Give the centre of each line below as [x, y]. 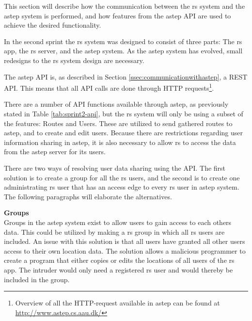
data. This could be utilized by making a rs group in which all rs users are [114, 232]
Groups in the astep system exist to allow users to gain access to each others [118, 222]
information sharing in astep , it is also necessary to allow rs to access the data [120, 142]
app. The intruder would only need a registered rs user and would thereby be [118, 269]
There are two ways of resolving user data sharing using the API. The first [115, 168]
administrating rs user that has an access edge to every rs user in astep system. [122, 187]
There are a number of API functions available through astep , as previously [116, 104]
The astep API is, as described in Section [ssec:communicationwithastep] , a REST [126, 76]
